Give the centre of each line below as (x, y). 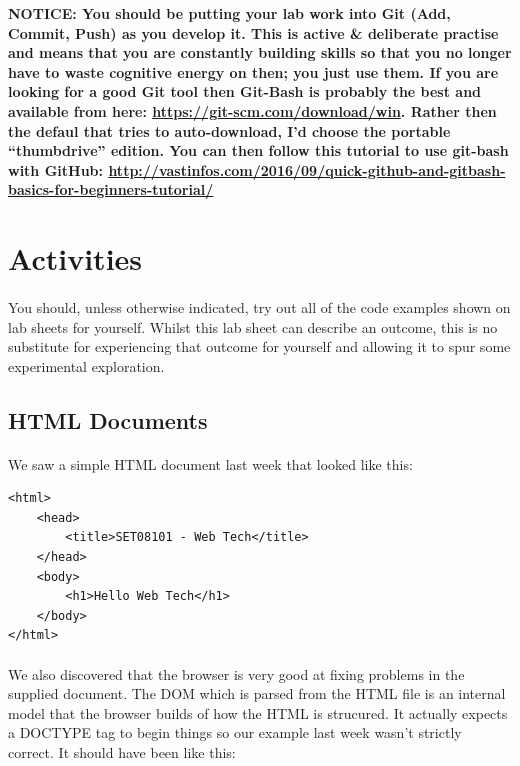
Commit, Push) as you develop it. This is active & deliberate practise (253, 32)
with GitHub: (56, 169)
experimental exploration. (86, 365)
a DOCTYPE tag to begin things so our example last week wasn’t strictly (235, 732)
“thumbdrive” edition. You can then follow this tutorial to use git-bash (258, 150)
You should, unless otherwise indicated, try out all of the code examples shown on (259, 306)
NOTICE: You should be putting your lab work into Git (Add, (229, 13)
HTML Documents (108, 419)
